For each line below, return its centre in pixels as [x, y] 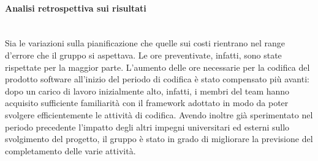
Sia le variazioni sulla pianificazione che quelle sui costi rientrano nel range [145, 43]
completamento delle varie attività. [70, 150]
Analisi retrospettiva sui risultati [76, 8]
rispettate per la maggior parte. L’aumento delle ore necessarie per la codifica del [157, 67]
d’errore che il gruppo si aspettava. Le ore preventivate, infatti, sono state [143, 55]
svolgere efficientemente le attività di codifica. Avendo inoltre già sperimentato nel [159, 114]
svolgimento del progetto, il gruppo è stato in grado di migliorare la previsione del [159, 139]
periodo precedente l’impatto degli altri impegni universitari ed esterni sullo [147, 127]
